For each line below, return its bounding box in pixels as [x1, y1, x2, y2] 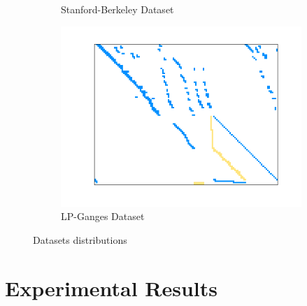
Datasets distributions [33, 232, 127, 247]
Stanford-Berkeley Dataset [61, 2, 174, 16]
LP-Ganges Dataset [61, 209, 145, 224]
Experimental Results [5, 273, 217, 302]
